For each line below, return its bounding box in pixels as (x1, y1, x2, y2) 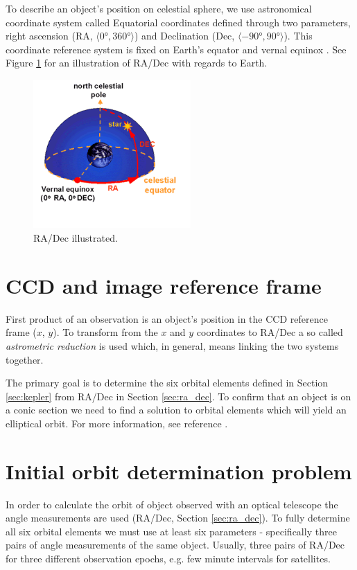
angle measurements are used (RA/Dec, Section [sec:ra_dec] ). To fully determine (6, 510, 350, 525)
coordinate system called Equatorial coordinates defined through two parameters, (6, 15, 351, 29)
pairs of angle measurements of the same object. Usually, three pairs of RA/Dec (6, 537, 345, 552)
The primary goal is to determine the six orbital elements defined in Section (6, 375, 329, 390)
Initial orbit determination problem (6, 456, 352, 485)
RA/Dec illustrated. (33, 231, 118, 245)
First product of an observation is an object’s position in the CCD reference (6, 311, 328, 326)
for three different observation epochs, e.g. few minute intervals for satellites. (6, 551, 331, 566)
